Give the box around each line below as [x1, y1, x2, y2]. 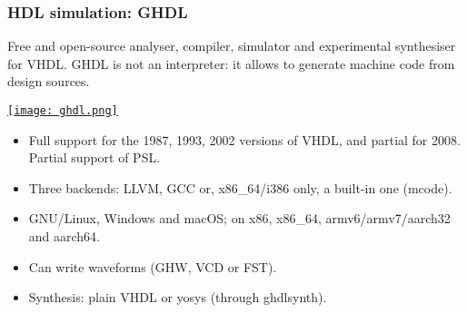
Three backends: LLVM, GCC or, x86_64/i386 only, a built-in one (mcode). [28, 178, 452, 197]
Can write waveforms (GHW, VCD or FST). [28, 257, 277, 276]
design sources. [7, 72, 90, 91]
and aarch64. [28, 227, 101, 246]
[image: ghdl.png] [7, 104, 118, 117]
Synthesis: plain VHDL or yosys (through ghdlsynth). [28, 288, 327, 307]
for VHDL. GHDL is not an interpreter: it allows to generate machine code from [7, 54, 455, 73]
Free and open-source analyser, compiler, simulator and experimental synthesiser [7, 36, 456, 55]
